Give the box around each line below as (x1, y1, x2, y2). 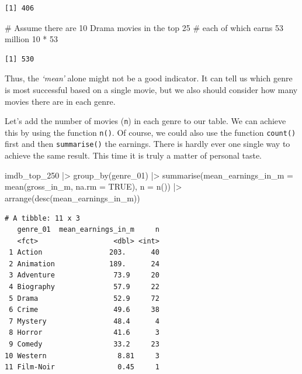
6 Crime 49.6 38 (9, 306, 159, 314)
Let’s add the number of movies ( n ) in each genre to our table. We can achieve (5, 115, 286, 127)
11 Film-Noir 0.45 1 (5, 363, 159, 372)
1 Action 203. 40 (9, 248, 159, 257)
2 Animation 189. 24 (9, 259, 159, 268)
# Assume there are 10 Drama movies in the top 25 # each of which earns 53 (5, 21, 283, 33)
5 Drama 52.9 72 (9, 294, 159, 303)
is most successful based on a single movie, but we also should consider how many (5, 83, 298, 95)
